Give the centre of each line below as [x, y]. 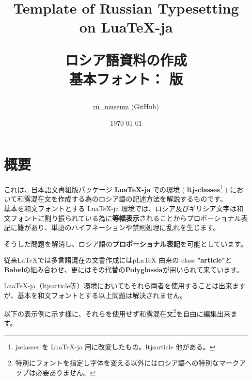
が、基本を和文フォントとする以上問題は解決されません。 [95, 295]
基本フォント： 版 [126, 78]
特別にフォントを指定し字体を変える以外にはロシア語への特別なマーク [127, 363]
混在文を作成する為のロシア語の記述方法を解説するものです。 [129, 199]
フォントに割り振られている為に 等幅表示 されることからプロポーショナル [126, 218]
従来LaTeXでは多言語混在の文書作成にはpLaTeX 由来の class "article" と [118, 260]
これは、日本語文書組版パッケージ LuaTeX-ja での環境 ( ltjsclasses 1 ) [116, 189]
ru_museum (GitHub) [126, 106]
